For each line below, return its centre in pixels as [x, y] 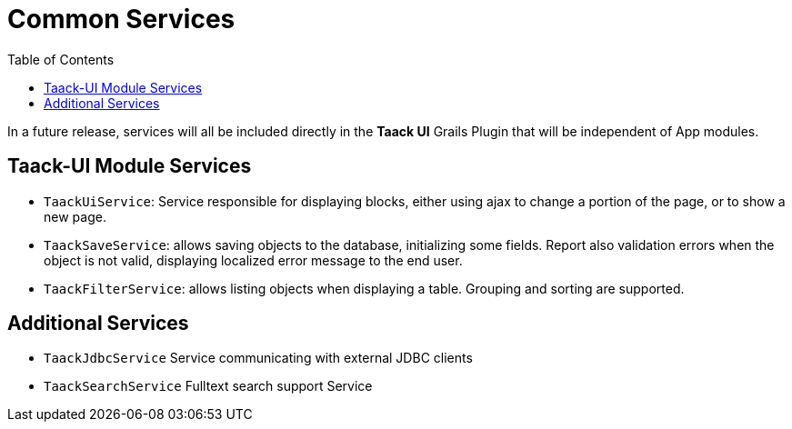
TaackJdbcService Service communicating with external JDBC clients [258, 358]
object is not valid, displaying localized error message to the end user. [253, 260]
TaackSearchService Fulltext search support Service [208, 386]
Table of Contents [61, 59]
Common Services [121, 19]
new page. [75, 216]
